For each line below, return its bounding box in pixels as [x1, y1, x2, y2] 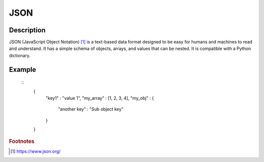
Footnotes [9, 138, 35, 144]
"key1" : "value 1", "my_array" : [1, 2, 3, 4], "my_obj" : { [45, 95, 154, 101]
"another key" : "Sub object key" [58, 106, 124, 112]
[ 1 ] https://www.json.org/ [10, 148, 61, 154]
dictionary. [9, 52, 31, 58]
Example [9, 65, 36, 73]
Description [9, 26, 46, 34]
